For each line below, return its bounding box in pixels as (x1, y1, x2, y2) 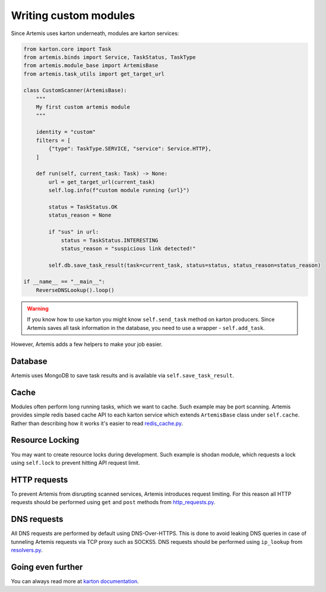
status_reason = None (48, 212, 112, 219)
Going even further (11, 562, 83, 572)
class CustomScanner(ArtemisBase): (23, 87, 127, 94)
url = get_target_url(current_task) (48, 178, 156, 185)
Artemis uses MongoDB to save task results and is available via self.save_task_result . (11, 371, 235, 379)
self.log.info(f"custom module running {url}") (48, 187, 190, 194)
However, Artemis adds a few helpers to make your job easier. (11, 341, 163, 348)
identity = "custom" (36, 128, 96, 136)
